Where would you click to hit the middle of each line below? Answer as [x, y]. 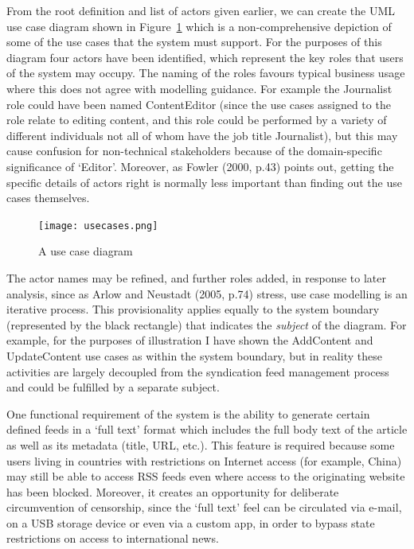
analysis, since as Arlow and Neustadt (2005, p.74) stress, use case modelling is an [207, 293]
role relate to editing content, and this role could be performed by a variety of [197, 120]
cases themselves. [48, 198]
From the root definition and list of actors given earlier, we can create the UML [201, 10]
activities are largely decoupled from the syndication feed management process [198, 371]
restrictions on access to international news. [113, 538]
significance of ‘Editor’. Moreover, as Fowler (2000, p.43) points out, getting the [200, 166]
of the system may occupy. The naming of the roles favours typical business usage [206, 73]
